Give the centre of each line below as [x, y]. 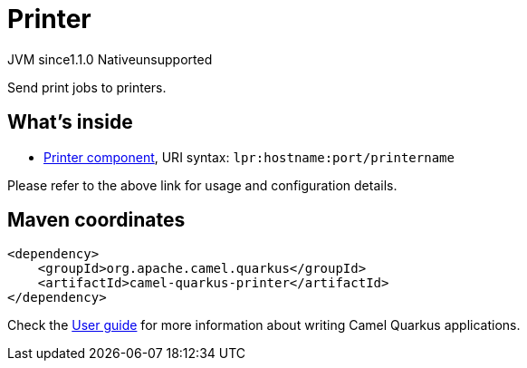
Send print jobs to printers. [87, 87]
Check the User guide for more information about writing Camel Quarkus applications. [264, 325]
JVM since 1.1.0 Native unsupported [110, 59]
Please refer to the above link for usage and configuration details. [202, 185]
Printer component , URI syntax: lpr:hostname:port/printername [249, 157]
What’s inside [70, 122]
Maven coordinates [96, 220]
